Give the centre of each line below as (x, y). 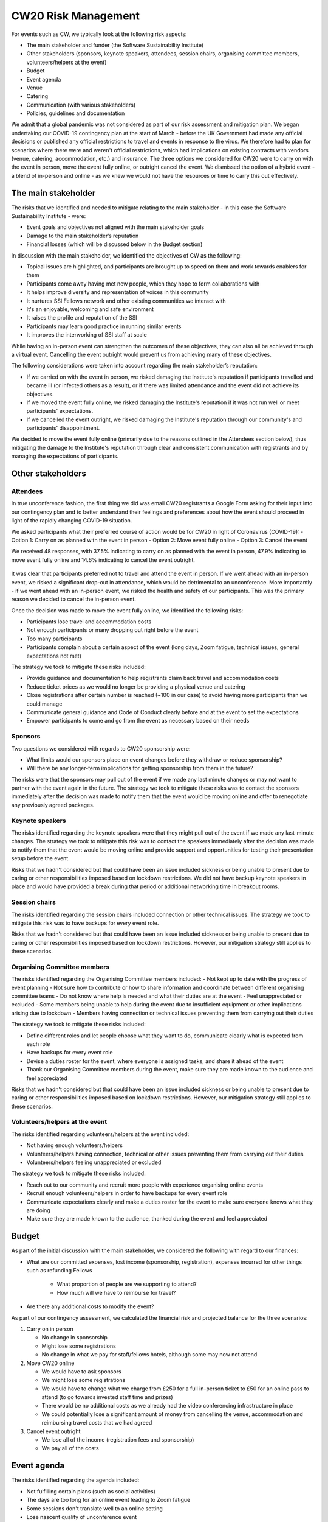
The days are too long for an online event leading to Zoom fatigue (108, 1500)
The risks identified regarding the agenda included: (75, 1480)
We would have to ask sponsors (81, 1371)
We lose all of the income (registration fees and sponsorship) (118, 1440)
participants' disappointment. (63, 428)
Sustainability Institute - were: (49, 216)
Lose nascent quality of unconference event (82, 1517)
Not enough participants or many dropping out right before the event (112, 630)
